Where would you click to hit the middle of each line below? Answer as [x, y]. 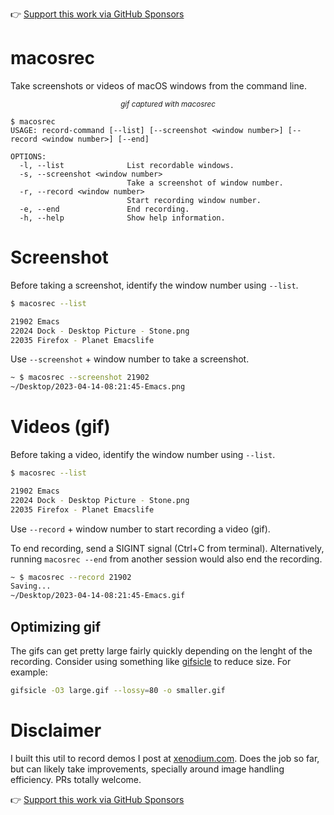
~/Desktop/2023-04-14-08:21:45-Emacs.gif [98, 596]
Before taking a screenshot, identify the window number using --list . [154, 285]
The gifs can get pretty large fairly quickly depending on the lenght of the [161, 651]
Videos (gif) [60, 427]
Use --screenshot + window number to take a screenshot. [130, 359]
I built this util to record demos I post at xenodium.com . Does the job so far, [165, 758]
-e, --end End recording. [104, 209]
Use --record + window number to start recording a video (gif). [140, 529]
